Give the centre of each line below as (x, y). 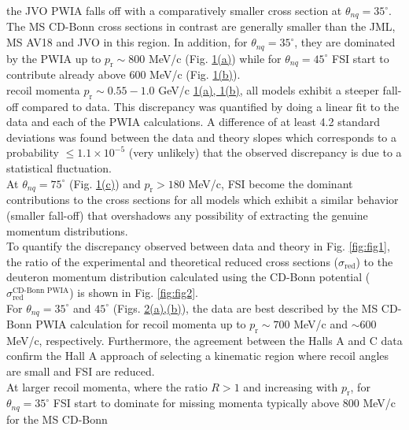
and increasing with (291, 386)
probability (33, 152)
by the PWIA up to (54, 58)
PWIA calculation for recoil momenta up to (141, 324)
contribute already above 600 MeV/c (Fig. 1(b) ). (123, 74)
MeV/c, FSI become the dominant (271, 183)
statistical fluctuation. (59, 168)
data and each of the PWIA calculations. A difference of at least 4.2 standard (193, 122)
